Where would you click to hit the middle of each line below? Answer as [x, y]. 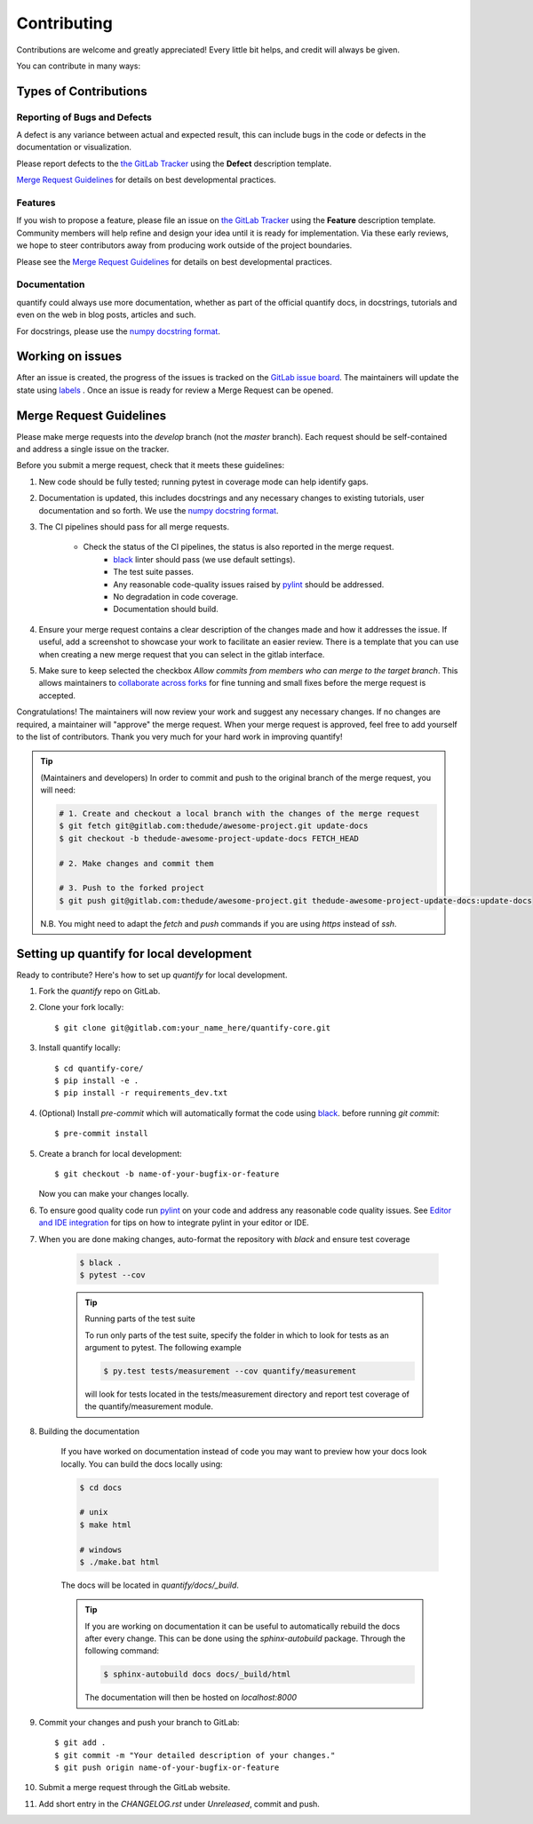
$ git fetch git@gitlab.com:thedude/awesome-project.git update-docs [214, 826]
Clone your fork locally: [81, 1008]
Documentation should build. [166, 609]
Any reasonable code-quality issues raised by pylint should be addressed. [249, 584]
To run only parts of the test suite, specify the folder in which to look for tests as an [237, 1335]
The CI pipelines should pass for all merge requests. [134, 527]
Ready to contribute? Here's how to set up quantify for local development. [152, 975]
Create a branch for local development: [110, 1153]
